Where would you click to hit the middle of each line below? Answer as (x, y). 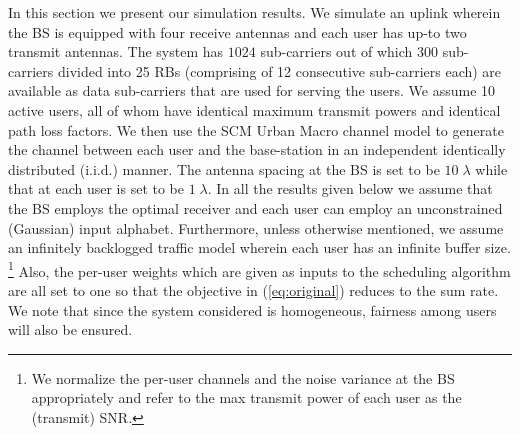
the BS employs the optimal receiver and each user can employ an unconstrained (255, 207)
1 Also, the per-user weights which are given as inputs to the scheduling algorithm (259, 269)
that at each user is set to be (96, 188)
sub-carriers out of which (336, 51)
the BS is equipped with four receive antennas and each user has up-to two (237, 31)
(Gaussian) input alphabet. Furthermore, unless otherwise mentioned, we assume (256, 227)
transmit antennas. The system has (116, 51)
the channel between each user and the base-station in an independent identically (257, 149)
